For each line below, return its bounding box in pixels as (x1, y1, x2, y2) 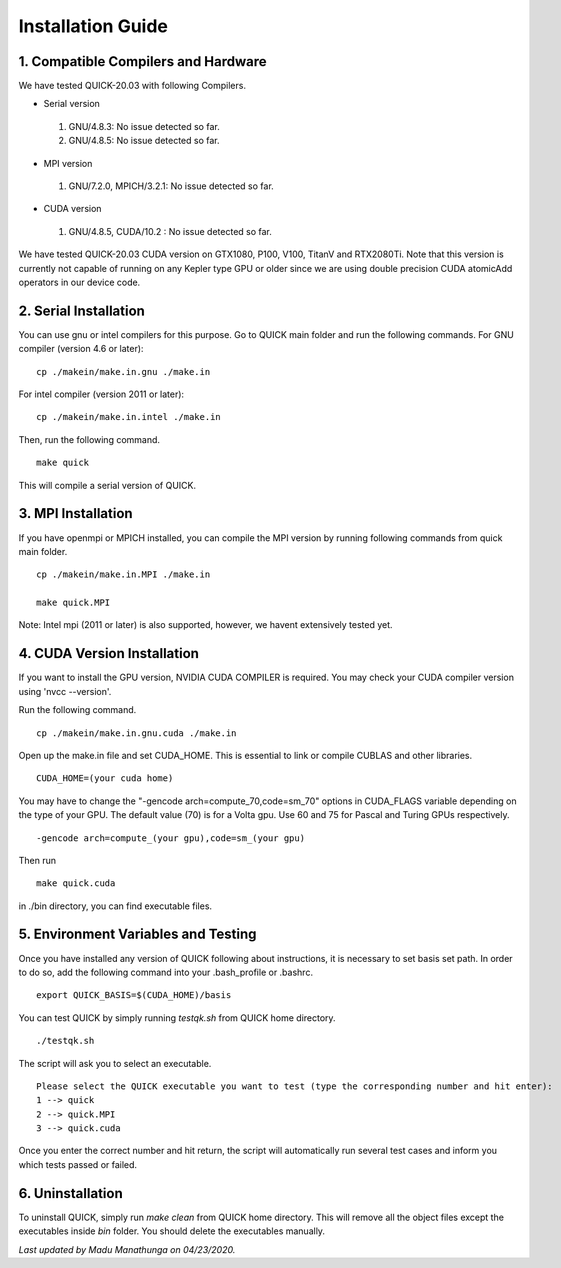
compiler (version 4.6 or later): (18, 343, 144, 355)
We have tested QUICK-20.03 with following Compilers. (18, 80, 247, 92)
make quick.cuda (36, 878, 116, 889)
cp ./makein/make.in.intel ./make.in (36, 411, 222, 423)
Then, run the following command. (18, 433, 160, 445)
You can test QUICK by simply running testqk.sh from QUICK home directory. (18, 1011, 336, 1024)
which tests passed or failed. (18, 1158, 138, 1170)
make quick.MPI (36, 597, 111, 609)
